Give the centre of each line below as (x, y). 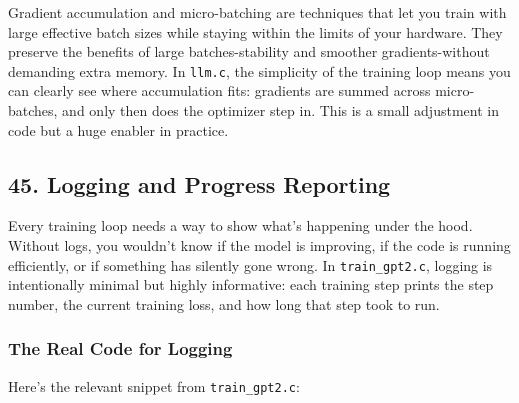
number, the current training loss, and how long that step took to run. (224, 303)
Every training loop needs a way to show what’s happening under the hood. (240, 225)
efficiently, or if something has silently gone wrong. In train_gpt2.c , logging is (250, 264)
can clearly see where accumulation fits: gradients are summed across (219, 90)
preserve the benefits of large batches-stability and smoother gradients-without (249, 51)
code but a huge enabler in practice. (118, 129)
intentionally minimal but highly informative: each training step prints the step (251, 284)
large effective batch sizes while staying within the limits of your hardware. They (255, 31)
